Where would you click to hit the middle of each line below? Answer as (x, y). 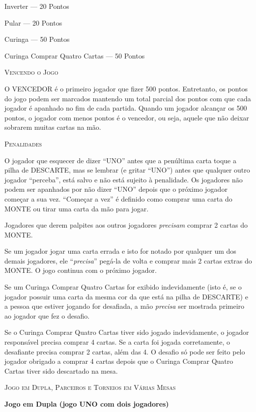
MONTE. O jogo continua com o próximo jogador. (81, 270)
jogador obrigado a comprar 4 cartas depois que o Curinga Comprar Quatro (119, 361)
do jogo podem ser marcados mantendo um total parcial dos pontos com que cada (128, 98)
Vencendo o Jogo (31, 72)
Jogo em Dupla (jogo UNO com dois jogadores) (87, 404)
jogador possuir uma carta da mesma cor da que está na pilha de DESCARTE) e (126, 296)
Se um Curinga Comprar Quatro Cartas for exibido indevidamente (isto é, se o (123, 287)
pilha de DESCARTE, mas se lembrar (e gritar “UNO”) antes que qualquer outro (127, 170)
